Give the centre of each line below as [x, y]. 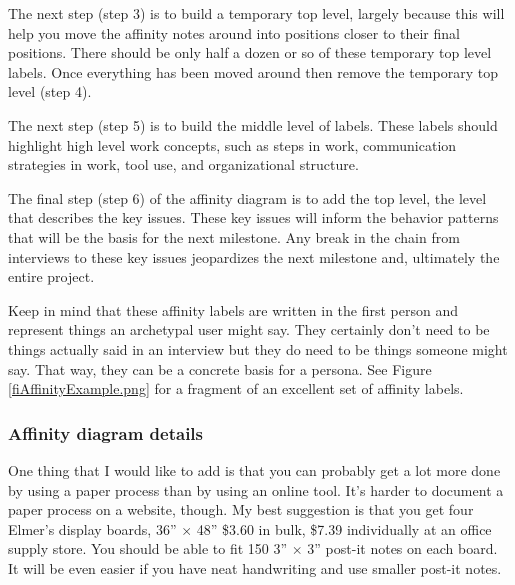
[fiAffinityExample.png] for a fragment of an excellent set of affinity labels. [236, 388]
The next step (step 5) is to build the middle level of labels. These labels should [253, 124]
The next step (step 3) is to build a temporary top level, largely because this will [256, 13]
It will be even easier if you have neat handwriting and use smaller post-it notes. [255, 567]
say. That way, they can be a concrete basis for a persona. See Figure [220, 368]
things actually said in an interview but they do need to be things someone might [258, 348]
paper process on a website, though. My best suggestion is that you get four [241, 509]
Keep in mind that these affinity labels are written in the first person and [233, 309]
